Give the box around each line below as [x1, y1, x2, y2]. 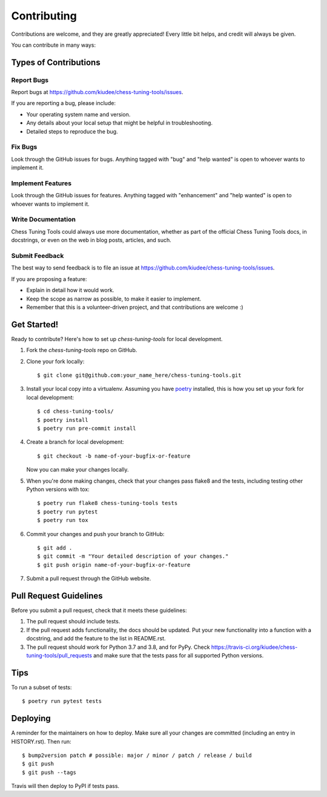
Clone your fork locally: [26, 358, 85, 365]
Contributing [11, 9, 77, 22]
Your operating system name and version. [26, 110, 131, 118]
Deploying [11, 713, 51, 724]
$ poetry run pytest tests [22, 698, 102, 705]
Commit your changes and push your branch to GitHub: [26, 530, 165, 537]
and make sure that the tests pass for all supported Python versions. [93, 651, 264, 659]
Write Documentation [11, 215, 76, 224]
